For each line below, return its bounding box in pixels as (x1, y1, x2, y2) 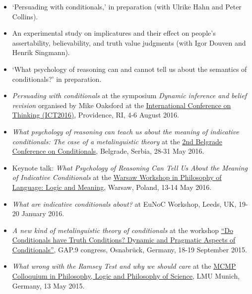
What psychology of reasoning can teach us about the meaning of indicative (12, 126, 239, 136)
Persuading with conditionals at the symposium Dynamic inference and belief (12, 90, 247, 101)
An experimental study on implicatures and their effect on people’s (12, 28, 216, 38)
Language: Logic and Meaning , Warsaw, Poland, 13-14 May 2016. (12, 181, 212, 192)
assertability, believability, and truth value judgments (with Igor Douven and (12, 37, 246, 48)
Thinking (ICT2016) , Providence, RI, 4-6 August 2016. (12, 110, 179, 120)
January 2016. (21, 208, 64, 219)
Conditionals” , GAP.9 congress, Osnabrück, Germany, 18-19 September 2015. (12, 244, 247, 254)
